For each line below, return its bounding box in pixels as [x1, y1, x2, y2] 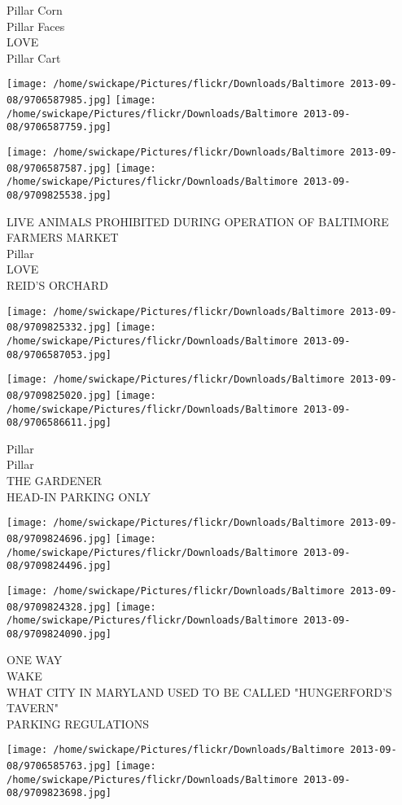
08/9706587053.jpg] [7, 348, 111, 361]
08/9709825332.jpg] [7, 322, 111, 334]
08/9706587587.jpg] [7, 162, 111, 174]
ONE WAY [7, 651, 63, 668]
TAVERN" [7, 699, 59, 716]
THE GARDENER [7, 472, 103, 489]
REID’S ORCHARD [7, 277, 108, 293]
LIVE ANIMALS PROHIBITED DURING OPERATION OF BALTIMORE [7, 212, 389, 230]
